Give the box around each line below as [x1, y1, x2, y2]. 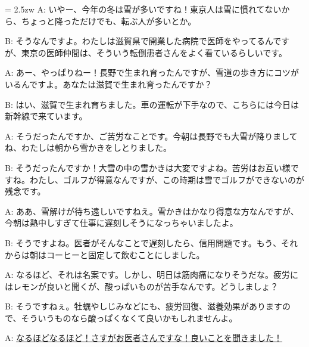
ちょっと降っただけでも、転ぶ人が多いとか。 [21, 14, 196, 27]
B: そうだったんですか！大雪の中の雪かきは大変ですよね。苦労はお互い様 [5, 161, 291, 173]
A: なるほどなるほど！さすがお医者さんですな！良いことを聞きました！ [5, 331, 283, 344]
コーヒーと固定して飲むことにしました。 [46, 248, 205, 261]
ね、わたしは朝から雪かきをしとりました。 [5, 141, 171, 154]
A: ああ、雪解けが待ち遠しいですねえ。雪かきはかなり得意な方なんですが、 [5, 205, 299, 217]
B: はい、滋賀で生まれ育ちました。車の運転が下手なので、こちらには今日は [5, 98, 299, 110]
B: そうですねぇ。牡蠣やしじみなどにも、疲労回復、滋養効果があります [5, 300, 283, 312]
